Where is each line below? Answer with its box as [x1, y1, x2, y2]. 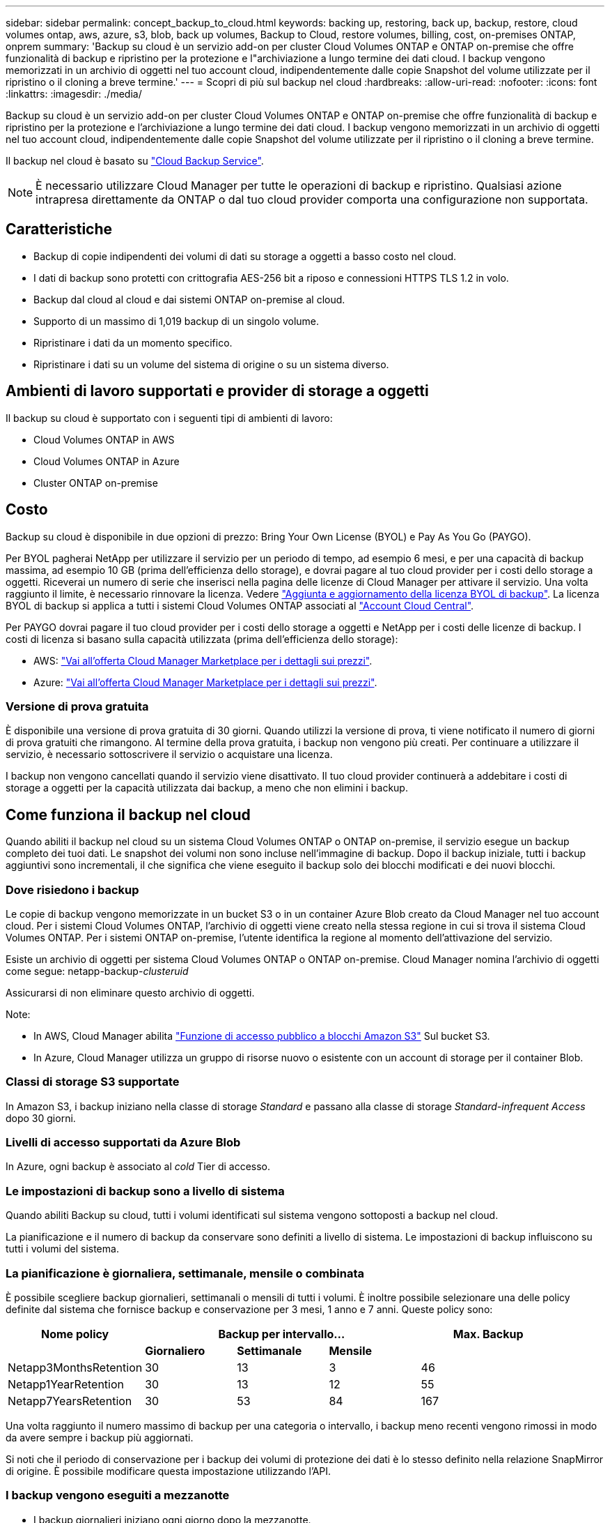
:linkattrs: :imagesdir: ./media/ [6, 88, 142, 100]
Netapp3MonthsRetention [8, 1360, 143, 1374]
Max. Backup [453, 1326, 524, 1341]
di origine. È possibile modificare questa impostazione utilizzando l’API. [6, 1464, 331, 1477]
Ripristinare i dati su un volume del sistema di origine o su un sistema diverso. [33, 358, 389, 370]
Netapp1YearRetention [8, 1377, 125, 1391]
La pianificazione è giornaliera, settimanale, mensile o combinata [6, 1266, 365, 1280]
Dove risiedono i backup [6, 882, 139, 897]
